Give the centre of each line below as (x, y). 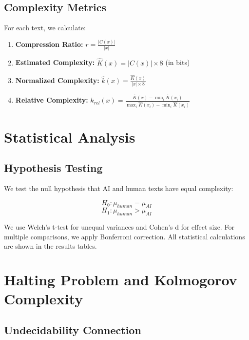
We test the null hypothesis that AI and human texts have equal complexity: (119, 188)
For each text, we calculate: (45, 28)
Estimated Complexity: (55, 62)
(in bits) (178, 62)
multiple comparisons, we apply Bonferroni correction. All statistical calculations (124, 236)
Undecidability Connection (73, 329)
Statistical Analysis (70, 137)
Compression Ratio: (49, 44)
